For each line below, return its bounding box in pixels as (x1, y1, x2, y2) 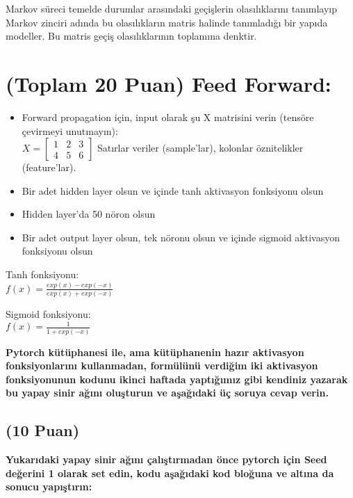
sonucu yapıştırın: (6, 479, 92, 494)
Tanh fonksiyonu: (6, 267, 79, 282)
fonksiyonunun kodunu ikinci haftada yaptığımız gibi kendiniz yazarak (6, 371, 348, 386)
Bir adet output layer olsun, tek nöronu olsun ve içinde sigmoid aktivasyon (22, 230, 340, 244)
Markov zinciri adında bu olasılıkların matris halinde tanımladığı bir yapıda (6, 15, 328, 29)
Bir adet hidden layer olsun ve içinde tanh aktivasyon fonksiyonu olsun (22, 183, 324, 198)
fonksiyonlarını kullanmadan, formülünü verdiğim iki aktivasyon (6, 358, 318, 373)
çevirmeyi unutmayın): (22, 123, 118, 138)
